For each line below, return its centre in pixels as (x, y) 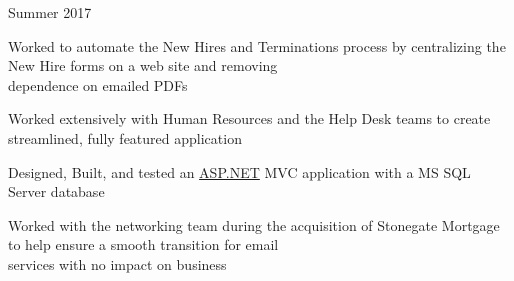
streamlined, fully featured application (125, 137)
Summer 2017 (50, 12)
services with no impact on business (117, 263)
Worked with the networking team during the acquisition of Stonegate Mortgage (254, 224)
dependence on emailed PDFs (98, 84)
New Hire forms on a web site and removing (143, 65)
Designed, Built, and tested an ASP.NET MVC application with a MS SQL (239, 171)
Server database (56, 191)
